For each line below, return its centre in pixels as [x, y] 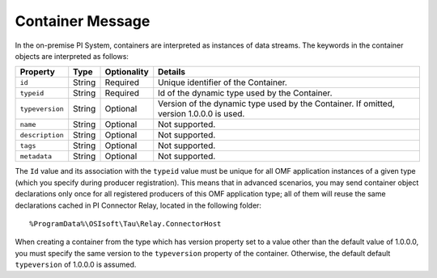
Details [172, 72]
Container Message [83, 21]
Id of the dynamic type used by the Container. [245, 93]
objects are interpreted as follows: [72, 56]
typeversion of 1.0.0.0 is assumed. [76, 265]
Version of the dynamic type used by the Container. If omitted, [277, 103]
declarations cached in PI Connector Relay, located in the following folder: [138, 205]
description [42, 135]
